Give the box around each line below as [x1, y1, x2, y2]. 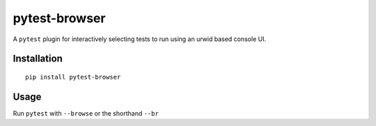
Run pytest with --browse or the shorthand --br [13, 109, 159, 118]
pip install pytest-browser [25, 73, 121, 81]
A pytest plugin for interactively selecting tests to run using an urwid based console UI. [13, 35, 267, 43]
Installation [13, 53, 63, 65]
